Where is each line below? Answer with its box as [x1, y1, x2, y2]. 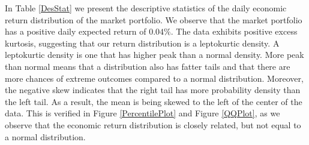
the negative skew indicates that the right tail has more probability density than [5, 84, 301, 96]
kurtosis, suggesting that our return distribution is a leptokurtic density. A [5, 36, 280, 49]
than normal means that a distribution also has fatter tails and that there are [5, 60, 290, 72]
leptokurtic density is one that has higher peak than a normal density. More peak [5, 48, 304, 61]
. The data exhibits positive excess [170, 25, 298, 38]
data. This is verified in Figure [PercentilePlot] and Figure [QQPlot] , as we [5, 107, 280, 119]
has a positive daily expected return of [5, 25, 146, 38]
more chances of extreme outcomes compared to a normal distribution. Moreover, [5, 72, 304, 84]
